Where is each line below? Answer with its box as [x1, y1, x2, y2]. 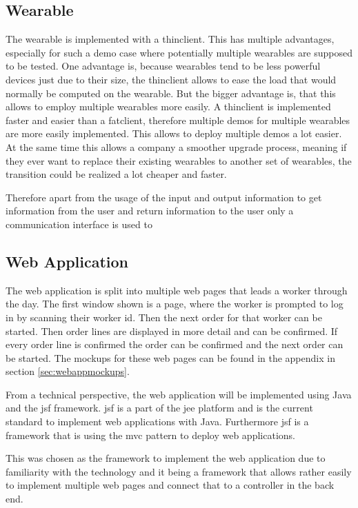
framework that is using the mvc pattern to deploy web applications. [6, 427, 295, 442]
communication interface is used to [6, 216, 152, 231]
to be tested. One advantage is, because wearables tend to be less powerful [6, 59, 321, 73]
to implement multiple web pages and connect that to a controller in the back [6, 478, 335, 492]
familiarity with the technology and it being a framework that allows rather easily [6, 464, 352, 478]
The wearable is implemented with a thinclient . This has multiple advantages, [6, 32, 335, 46]
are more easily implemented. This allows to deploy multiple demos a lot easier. [6, 126, 342, 141]
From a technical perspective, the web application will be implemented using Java [6, 387, 352, 401]
